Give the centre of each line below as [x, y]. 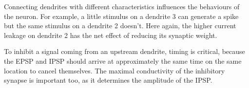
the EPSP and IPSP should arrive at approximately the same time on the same [123, 61]
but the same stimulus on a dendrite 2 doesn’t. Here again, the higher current [120, 26]
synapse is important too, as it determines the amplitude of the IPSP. [108, 80]
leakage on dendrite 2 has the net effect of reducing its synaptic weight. [111, 35]
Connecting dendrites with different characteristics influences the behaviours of [122, 6]
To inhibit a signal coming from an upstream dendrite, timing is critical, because [124, 51]
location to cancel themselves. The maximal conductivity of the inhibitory [115, 70]
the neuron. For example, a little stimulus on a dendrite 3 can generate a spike [121, 16]
